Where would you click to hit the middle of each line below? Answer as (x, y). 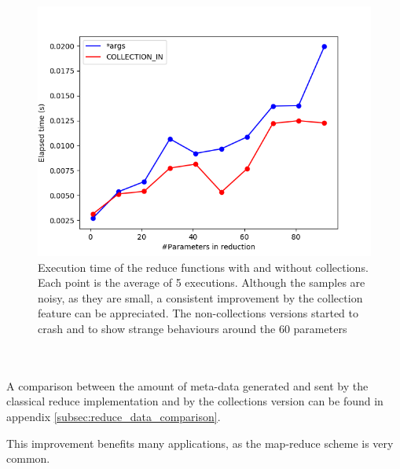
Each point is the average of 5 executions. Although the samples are (202, 282)
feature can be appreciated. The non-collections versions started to (198, 313)
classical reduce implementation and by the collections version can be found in (195, 401)
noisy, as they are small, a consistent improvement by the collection (200, 297)
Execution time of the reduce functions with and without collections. (203, 267)
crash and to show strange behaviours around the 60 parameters (193, 328)
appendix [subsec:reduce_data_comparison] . (114, 416)
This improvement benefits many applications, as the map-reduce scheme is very (200, 443)
